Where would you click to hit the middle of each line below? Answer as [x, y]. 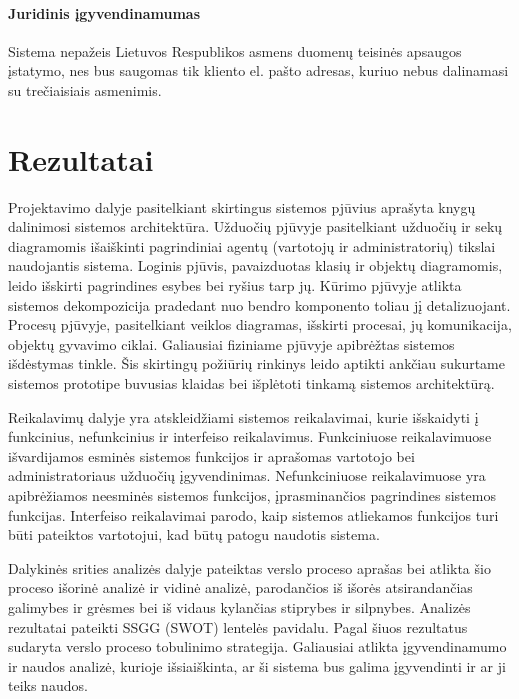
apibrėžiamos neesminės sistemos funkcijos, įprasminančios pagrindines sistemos [252, 495]
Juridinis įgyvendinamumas [104, 12]
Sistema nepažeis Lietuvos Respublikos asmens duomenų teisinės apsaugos [235, 50]
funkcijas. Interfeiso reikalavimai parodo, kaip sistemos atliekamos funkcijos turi [253, 514]
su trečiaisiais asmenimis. [85, 89]
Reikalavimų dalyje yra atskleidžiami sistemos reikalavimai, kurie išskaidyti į [243, 416]
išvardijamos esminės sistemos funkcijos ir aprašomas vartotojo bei [211, 455]
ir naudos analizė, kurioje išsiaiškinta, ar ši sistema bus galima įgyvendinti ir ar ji [257, 665]
